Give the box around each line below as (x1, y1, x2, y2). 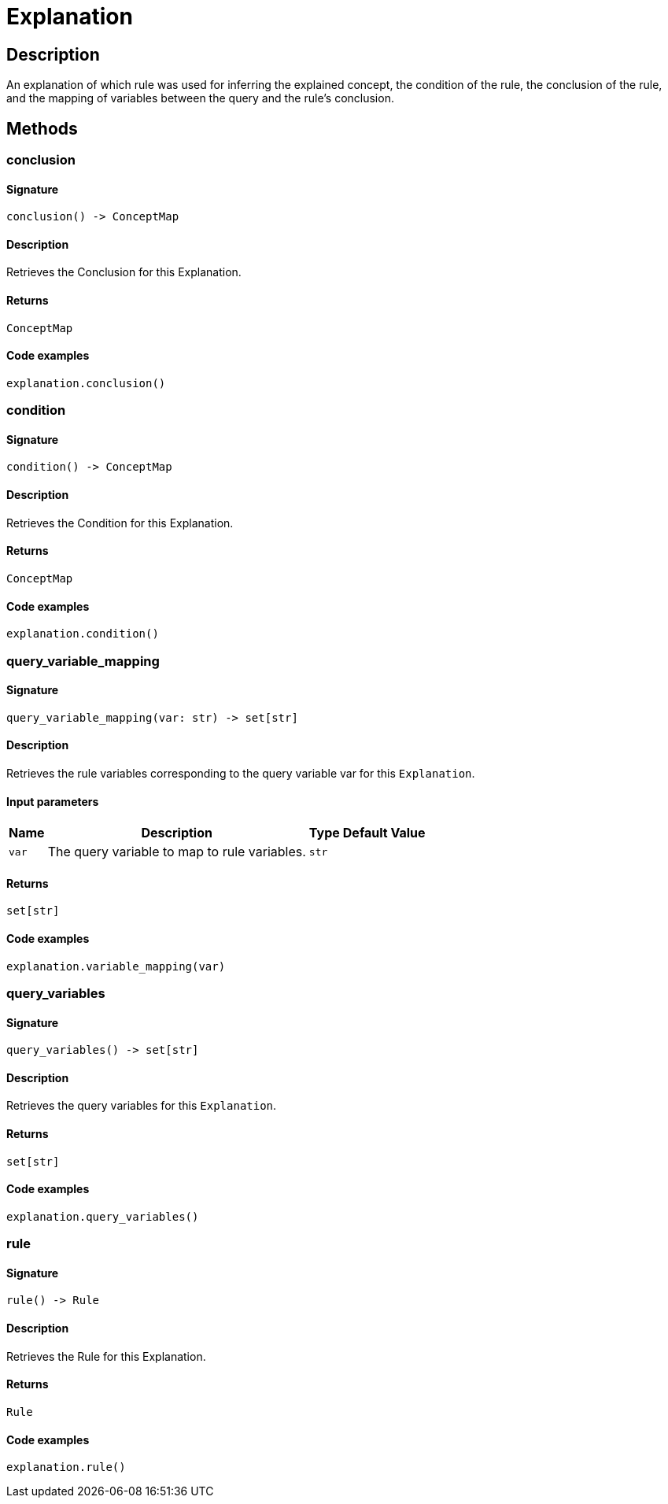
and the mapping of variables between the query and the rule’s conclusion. (6, 91, 394, 105)
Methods (6, 118, 78, 139)
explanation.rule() (6, 1461, 126, 1474)
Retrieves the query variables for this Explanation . (6, 1099, 277, 1113)
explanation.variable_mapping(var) (6, 959, 226, 973)
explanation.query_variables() (6, 1210, 199, 1223)
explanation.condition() (6, 627, 159, 641)
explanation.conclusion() (6, 376, 166, 390)
